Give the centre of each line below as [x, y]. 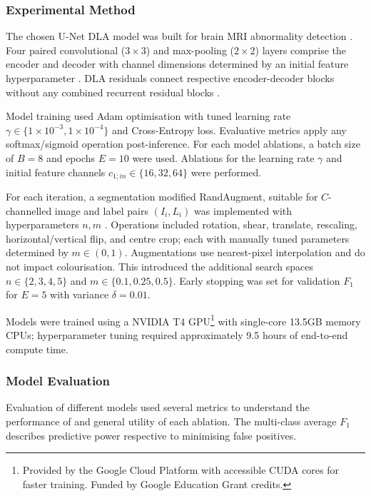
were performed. [226, 172]
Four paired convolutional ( [66, 50]
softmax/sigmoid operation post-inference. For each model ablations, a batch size [183, 144]
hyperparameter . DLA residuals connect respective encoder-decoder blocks [170, 78]
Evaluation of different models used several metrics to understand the [158, 407]
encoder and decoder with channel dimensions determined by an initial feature [177, 64]
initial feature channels [56, 172]
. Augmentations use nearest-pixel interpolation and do [245, 252]
